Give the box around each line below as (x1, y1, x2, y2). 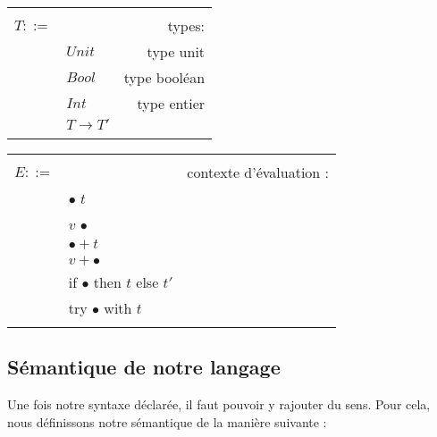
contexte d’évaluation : (187, 162, 330, 182)
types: (167, 15, 206, 36)
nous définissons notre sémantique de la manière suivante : (7, 412, 327, 431)
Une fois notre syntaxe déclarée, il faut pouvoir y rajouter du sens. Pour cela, (7, 395, 431, 414)
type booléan (123, 67, 206, 88)
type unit (147, 41, 206, 62)
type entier (137, 93, 206, 113)
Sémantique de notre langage (7, 353, 281, 381)
